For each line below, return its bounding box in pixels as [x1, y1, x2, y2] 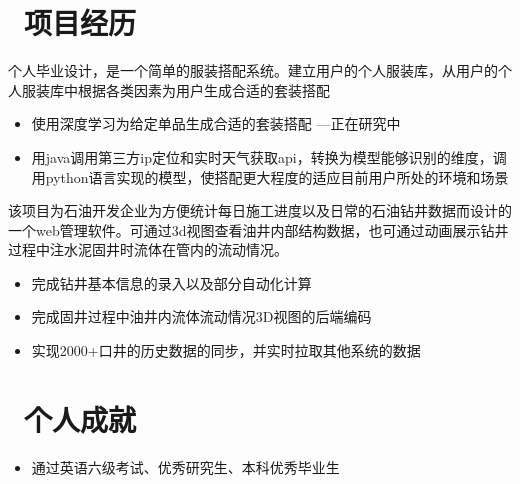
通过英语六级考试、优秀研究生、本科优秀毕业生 [31, 456, 340, 477]
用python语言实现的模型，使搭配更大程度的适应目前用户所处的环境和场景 [31, 166, 509, 187]
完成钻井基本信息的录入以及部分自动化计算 [31, 272, 312, 293]
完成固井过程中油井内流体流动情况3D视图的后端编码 [31, 306, 372, 327]
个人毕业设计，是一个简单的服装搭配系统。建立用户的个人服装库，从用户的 [8, 60, 498, 81]
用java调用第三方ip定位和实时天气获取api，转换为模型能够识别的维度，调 [31, 146, 507, 167]
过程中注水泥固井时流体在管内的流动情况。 [8, 239, 288, 260]
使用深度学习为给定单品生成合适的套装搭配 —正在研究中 [31, 113, 401, 134]
